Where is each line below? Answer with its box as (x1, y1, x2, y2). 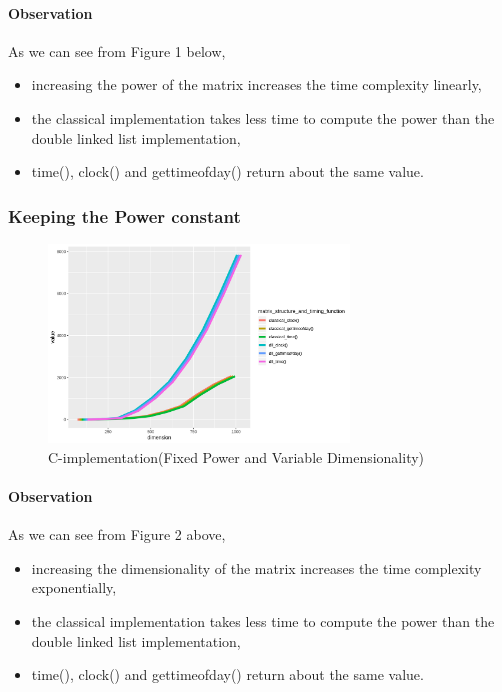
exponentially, (31, 577, 117, 598)
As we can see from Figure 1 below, (8, 40, 226, 61)
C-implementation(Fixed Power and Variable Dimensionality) (48, 446, 425, 467)
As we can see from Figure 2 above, (8, 524, 226, 545)
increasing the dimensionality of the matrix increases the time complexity (31, 557, 482, 578)
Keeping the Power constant (8, 203, 241, 228)
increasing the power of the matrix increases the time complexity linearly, (31, 74, 482, 95)
